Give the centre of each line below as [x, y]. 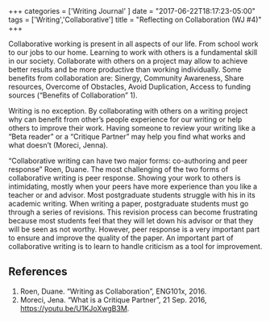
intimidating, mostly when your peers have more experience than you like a [133, 186]
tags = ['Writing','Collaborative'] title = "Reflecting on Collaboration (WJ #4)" [135, 19]
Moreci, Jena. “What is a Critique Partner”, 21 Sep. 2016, [113, 299]
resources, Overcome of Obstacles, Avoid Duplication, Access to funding [130, 87]
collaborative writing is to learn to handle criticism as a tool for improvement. [135, 246]
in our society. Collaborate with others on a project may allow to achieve [128, 61]
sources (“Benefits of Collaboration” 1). [73, 95]
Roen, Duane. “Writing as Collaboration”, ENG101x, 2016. [113, 291]
